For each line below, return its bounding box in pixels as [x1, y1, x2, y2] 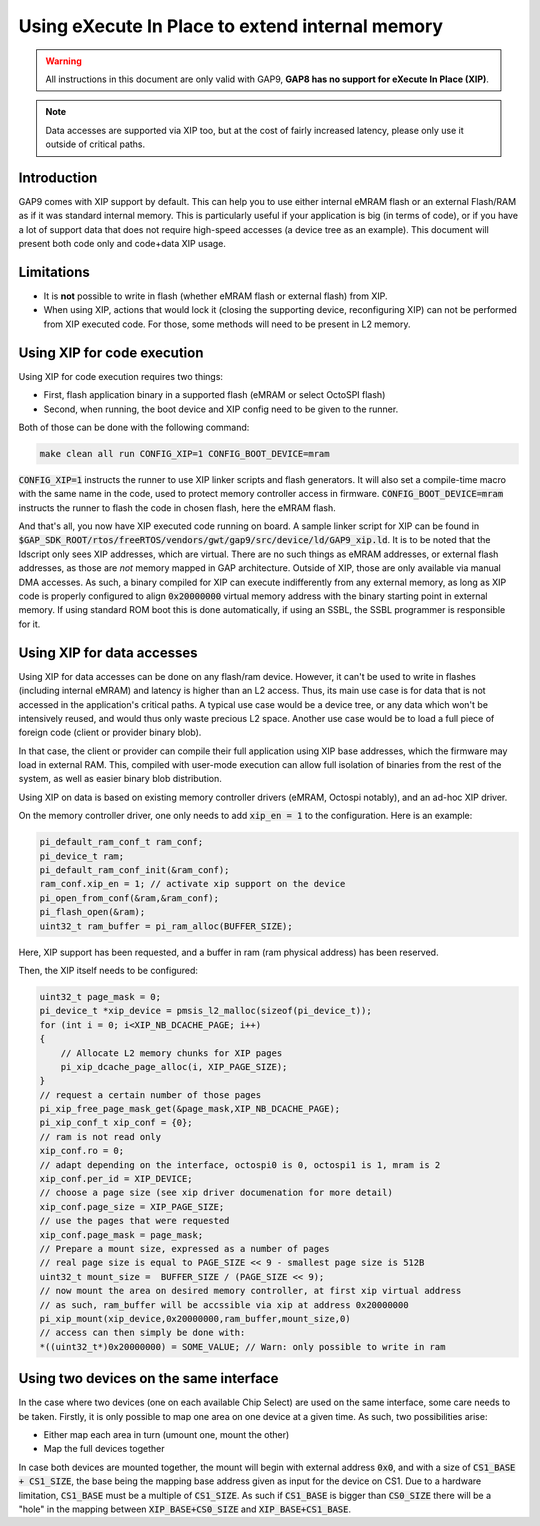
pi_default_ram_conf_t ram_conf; [39, 836, 204, 848]
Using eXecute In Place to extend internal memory [18, 15, 444, 37]
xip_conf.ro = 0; [39, 1145, 125, 1157]
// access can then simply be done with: [39, 1327, 246, 1339]
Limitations [18, 264, 90, 280]
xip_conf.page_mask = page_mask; [39, 1229, 204, 1240]
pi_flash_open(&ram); [39, 906, 146, 918]
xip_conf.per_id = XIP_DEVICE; [39, 1173, 194, 1185]
